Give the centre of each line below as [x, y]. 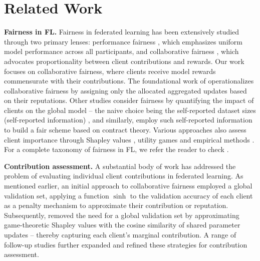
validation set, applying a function [57, 195]
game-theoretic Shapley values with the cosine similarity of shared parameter [122, 225]
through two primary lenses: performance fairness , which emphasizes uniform [123, 41]
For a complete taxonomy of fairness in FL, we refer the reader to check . [116, 149]
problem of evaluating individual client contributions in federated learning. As [124, 176]
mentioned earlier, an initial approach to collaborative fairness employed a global [128, 186]
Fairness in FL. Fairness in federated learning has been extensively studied [122, 32]
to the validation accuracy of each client [191, 195]
